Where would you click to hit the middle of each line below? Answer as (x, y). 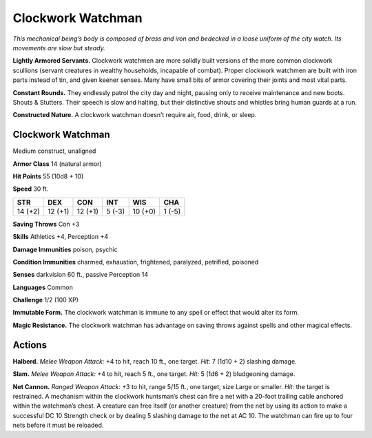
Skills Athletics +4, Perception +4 (61, 237)
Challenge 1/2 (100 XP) (46, 300)
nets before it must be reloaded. (58, 425)
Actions (30, 345)
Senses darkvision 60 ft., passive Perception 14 (80, 275)
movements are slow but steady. (59, 48)
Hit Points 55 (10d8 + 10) (48, 176)
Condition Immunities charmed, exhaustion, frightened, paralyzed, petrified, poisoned (136, 262)
